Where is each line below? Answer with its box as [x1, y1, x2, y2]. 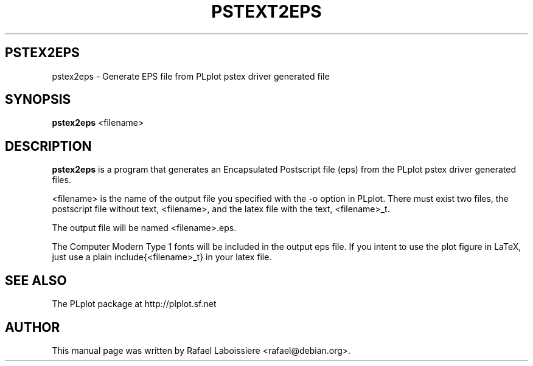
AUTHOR [5, 319, 60, 335]
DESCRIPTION [5, 138, 92, 154]
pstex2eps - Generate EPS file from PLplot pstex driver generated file [52, 71, 330, 81]
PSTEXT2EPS [211, 1, 322, 22]
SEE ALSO [5, 272, 67, 288]
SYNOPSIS [5, 92, 71, 108]
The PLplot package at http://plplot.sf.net [52, 299, 217, 309]
